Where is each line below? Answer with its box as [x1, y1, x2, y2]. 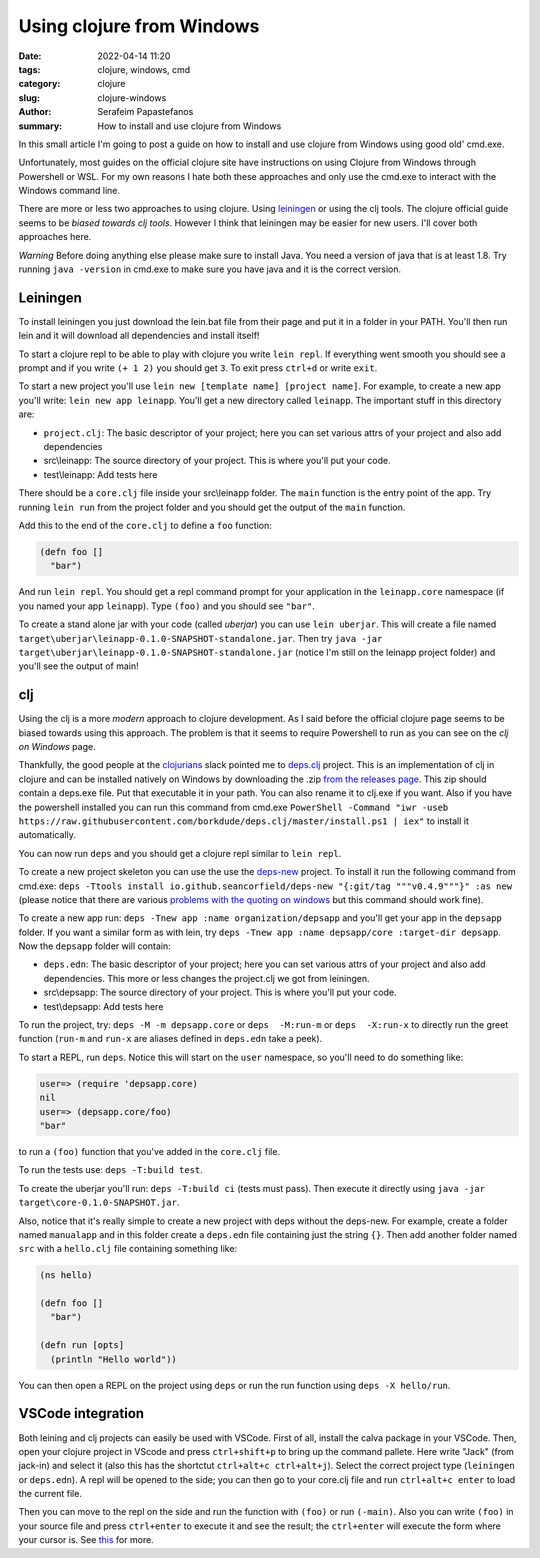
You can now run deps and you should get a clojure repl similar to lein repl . [18, 847, 342, 859]
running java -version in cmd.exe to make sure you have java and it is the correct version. [18, 263, 402, 275]
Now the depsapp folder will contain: [18, 940, 171, 952]
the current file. [18, 1488, 82, 1500]
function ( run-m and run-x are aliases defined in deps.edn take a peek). [18, 1033, 323, 1045]
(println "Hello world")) [50, 1353, 177, 1365]
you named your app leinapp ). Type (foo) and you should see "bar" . [18, 600, 315, 612]
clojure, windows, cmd [97, 63, 191, 75]
